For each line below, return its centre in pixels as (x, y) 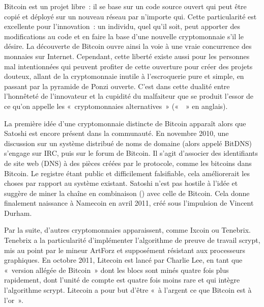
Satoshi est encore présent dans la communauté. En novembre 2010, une (116, 133)
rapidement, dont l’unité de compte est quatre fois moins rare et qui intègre (122, 280)
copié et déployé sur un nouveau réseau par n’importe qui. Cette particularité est (130, 16)
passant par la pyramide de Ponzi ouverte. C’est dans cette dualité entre (117, 86)
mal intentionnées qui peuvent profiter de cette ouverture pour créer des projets (128, 66)
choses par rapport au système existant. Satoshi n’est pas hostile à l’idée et (121, 183)
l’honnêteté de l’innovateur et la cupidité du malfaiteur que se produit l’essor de (129, 96)
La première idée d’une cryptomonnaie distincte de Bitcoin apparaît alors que (125, 123)
